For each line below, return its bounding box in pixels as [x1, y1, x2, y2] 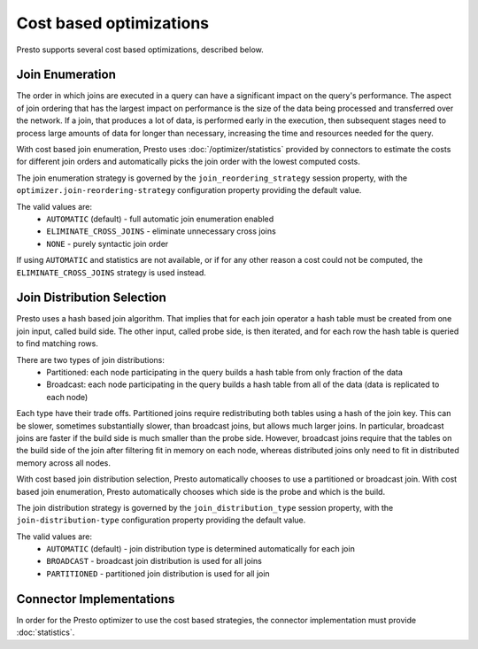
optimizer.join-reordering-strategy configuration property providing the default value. [16, 185, 362, 196]
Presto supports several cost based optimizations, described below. [16, 44, 265, 55]
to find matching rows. [16, 338, 99, 349]
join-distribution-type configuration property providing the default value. [16, 514, 306, 526]
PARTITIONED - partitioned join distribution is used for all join [46, 568, 270, 579]
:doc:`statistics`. [16, 627, 75, 637]
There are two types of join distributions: [16, 354, 166, 365]
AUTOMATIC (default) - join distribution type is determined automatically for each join [46, 544, 356, 554]
